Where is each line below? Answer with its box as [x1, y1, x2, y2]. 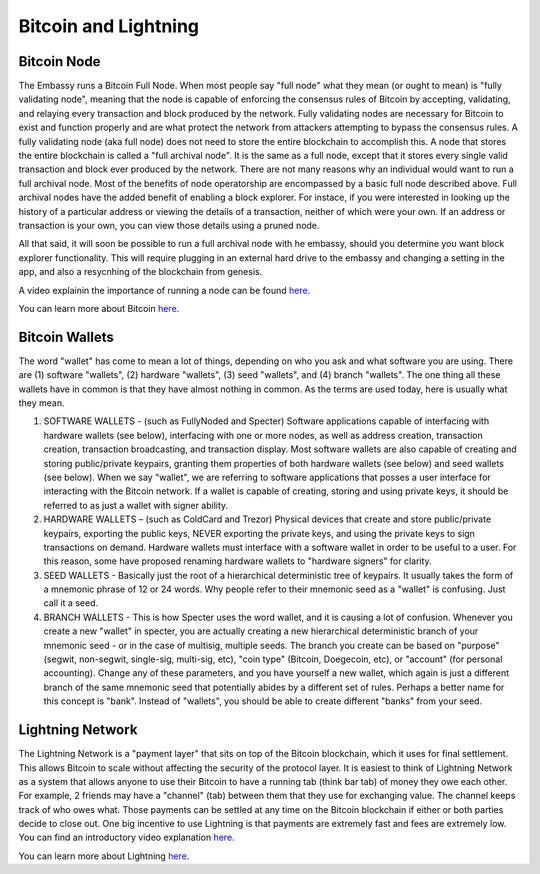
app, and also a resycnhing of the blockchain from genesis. [18, 266, 263, 278]
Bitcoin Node [18, 53, 101, 70]
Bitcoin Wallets [18, 328, 115, 345]
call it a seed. [43, 597, 99, 609]
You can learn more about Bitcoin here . [18, 302, 180, 314]
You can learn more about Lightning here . [18, 850, 190, 862]
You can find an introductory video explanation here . [18, 831, 235, 844]
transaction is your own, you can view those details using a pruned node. [18, 219, 320, 231]
